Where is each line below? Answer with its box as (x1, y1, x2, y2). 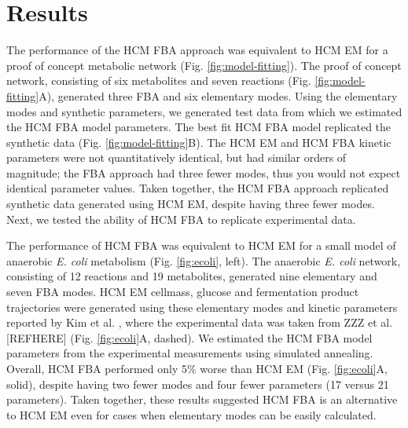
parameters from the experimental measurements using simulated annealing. (6, 345, 373, 361)
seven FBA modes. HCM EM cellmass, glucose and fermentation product (6, 284, 359, 300)
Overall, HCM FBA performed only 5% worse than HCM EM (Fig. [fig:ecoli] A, (6, 360, 388, 376)
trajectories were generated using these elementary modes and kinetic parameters (6, 298, 398, 315)
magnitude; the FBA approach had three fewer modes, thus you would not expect (6, 164, 401, 181)
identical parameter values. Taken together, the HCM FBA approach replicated (6, 180, 389, 196)
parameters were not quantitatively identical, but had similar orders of (6, 149, 347, 166)
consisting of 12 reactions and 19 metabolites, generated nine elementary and (6, 268, 377, 284)
